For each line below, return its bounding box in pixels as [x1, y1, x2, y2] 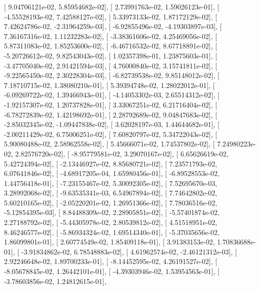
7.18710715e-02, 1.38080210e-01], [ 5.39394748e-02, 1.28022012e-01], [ [4, 79, 215, 90]
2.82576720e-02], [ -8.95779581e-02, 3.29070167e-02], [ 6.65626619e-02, [15, 148, 228, 158]
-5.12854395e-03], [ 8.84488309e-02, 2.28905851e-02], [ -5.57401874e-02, [4, 207, 219, 217]
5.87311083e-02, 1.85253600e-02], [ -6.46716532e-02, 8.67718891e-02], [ [4, 40, 217, 51]
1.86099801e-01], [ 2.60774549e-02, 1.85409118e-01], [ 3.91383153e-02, [4, 236, 215, 247]
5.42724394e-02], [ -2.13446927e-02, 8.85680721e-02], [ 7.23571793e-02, [4, 158, 217, 168]
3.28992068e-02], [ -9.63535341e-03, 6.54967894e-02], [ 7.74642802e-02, [4, 187, 217, 198]
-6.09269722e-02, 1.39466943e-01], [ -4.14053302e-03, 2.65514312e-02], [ [4, 89, 219, 100]
